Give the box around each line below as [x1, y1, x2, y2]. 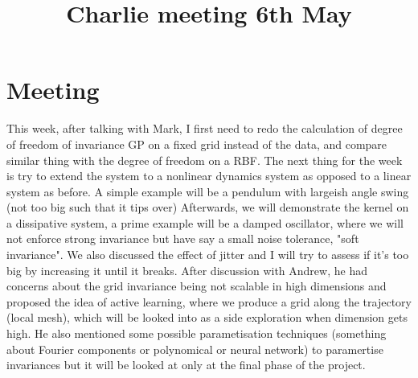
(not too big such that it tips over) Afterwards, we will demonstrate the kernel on [6, 199, 409, 216]
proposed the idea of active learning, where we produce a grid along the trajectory [6, 293, 412, 310]
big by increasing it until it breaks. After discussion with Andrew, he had [6, 261, 367, 278]
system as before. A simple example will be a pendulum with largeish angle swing [6, 183, 409, 199]
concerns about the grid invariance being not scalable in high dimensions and [6, 277, 387, 294]
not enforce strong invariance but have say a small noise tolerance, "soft [6, 230, 359, 247]
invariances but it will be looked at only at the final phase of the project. [6, 356, 366, 373]
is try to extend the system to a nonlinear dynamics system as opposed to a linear [6, 167, 412, 184]
